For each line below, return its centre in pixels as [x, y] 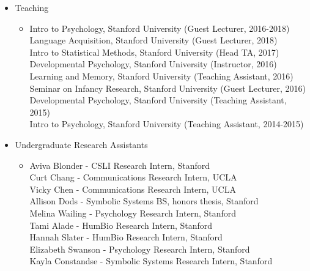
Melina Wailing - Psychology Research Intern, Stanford [133, 213]
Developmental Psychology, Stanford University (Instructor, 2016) [153, 64]
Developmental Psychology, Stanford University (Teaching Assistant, [158, 100]
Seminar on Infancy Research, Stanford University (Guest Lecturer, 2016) [168, 88]
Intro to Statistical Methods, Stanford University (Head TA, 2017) [154, 52]
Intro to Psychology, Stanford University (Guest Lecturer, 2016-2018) [160, 28]
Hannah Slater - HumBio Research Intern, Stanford [126, 237]
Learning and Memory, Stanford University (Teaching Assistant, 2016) [161, 76]
